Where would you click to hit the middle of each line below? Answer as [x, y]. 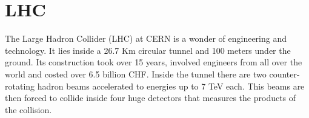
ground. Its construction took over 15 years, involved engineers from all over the [154, 62]
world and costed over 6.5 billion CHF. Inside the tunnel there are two [136, 74]
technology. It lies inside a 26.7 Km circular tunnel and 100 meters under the [148, 50]
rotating [20, 86]
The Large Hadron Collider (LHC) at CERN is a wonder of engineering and [146, 38]
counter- [284, 74]
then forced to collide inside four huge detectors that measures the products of [151, 98]
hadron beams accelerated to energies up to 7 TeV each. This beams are [171, 86]
